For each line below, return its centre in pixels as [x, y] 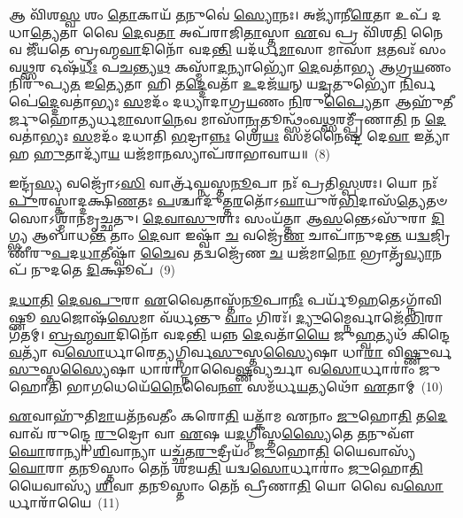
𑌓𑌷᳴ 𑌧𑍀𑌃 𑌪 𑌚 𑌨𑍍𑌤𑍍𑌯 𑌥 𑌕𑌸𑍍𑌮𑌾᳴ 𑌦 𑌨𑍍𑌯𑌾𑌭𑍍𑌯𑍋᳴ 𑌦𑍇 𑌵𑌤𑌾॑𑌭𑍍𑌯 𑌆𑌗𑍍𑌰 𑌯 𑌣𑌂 [251, 66]
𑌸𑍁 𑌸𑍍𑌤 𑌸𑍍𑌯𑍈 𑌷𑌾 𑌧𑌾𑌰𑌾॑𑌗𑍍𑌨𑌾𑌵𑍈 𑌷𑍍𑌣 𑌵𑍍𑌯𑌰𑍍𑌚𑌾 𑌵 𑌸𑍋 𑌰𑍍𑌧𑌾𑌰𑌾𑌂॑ [212, 369]
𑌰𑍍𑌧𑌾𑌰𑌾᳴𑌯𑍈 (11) [65, 503]
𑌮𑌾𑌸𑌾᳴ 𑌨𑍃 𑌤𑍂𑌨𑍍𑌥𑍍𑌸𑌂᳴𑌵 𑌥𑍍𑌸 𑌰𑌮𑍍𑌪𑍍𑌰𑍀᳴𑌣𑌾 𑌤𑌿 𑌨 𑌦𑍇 [323, 118]
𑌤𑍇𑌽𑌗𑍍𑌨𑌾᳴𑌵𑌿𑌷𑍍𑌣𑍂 [410, 299]
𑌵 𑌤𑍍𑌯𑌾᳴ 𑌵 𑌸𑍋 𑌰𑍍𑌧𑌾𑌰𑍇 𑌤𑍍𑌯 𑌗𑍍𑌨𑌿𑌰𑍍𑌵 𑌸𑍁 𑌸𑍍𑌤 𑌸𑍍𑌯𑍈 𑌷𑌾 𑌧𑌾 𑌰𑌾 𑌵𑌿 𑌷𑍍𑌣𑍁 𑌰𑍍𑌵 [230, 351]
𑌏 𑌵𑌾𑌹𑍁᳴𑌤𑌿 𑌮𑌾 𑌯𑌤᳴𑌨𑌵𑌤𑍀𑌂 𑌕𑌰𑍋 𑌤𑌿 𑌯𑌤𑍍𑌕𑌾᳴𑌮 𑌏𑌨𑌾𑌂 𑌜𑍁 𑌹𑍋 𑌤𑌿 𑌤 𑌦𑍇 [228, 416]
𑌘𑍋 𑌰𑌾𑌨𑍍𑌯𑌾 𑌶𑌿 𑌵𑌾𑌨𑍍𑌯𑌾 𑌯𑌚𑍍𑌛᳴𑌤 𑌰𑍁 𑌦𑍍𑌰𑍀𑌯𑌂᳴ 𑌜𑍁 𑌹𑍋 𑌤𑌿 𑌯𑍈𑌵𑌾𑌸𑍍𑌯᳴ [212, 450]
